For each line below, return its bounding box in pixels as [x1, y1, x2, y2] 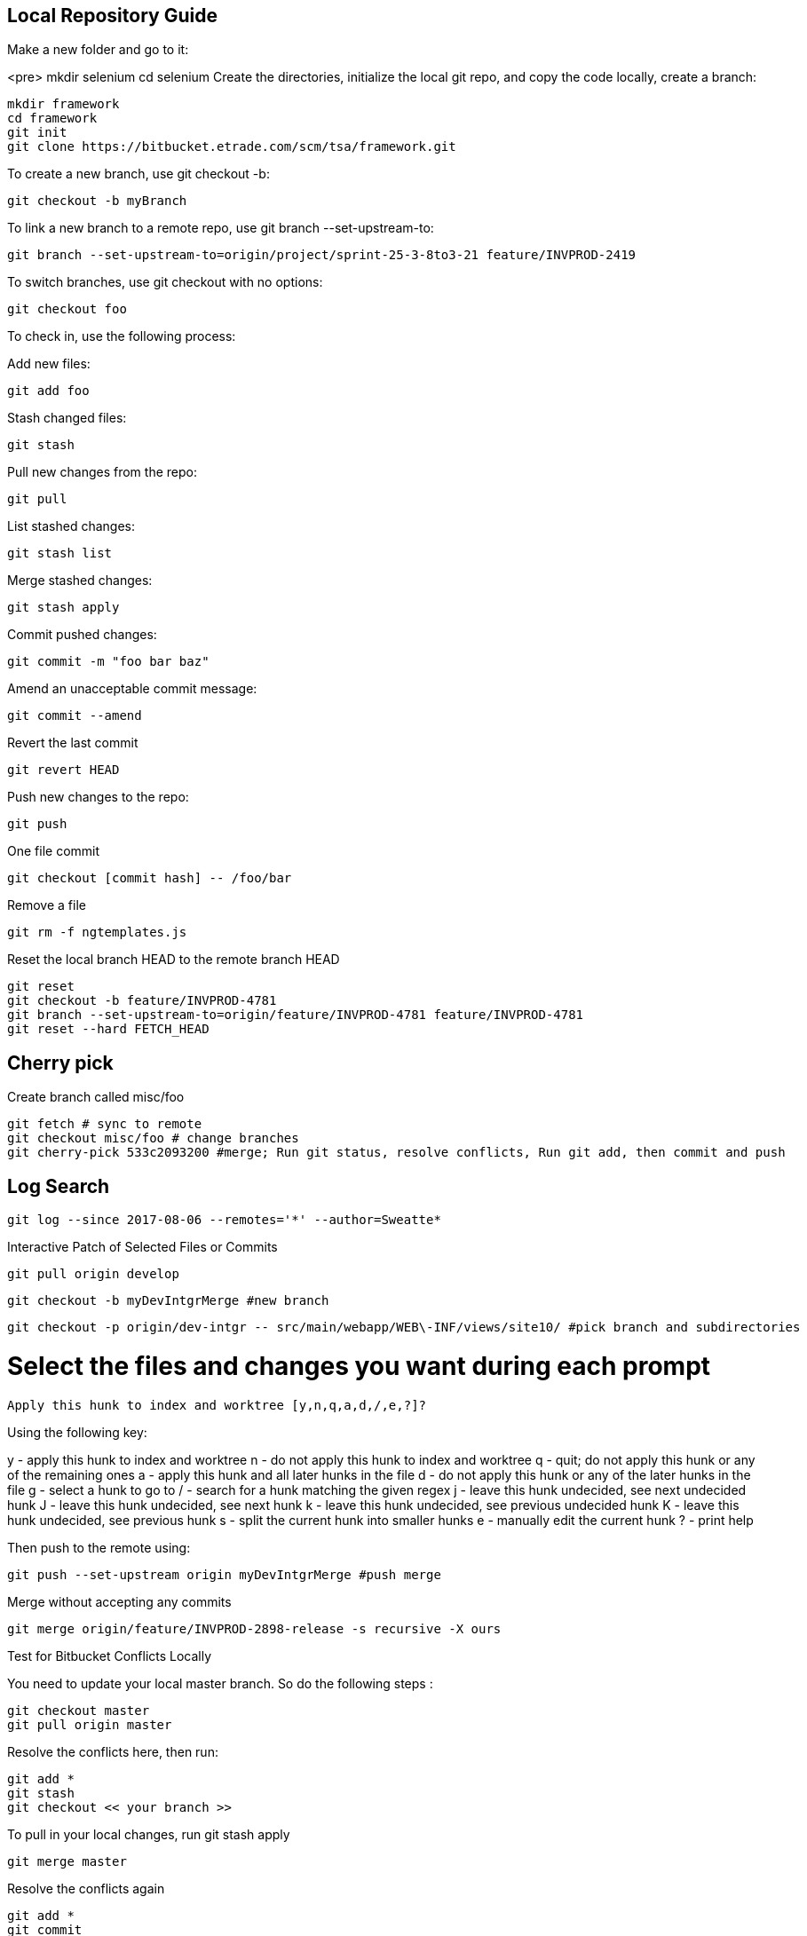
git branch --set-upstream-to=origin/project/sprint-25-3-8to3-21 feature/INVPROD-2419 [7, 248, 637, 263]
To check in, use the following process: [7, 328, 236, 344]
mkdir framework [7, 97, 120, 112]
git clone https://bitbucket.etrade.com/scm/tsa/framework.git [7, 139, 456, 154]
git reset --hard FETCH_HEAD [7, 1022, 210, 1037]
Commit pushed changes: [7, 627, 157, 643]
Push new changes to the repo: [7, 789, 189, 805]
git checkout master [7, 1703, 150, 1718]
